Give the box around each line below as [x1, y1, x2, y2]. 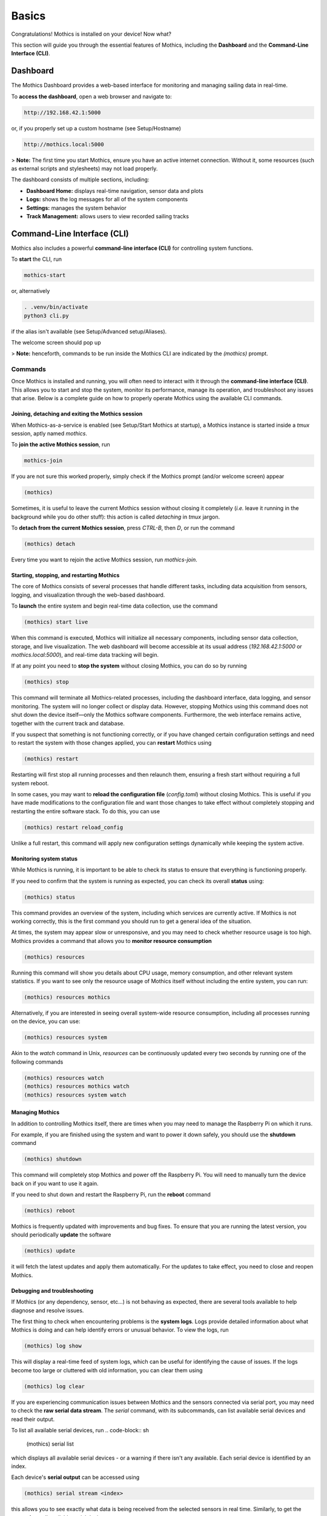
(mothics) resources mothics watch [24, 1083, 130, 1090]
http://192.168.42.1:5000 [24, 109, 101, 116]
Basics [11, 9, 46, 22]
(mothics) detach [24, 540, 76, 548]
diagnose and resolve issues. [11, 1307, 84, 1314]
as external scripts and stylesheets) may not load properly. [11, 164, 158, 172]
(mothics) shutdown [24, 1156, 82, 1162]
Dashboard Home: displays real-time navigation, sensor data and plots [26, 187, 204, 194]
